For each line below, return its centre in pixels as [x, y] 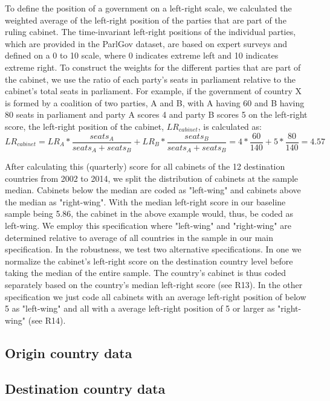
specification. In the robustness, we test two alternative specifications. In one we [153, 249]
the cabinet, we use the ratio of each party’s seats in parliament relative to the [150, 79]
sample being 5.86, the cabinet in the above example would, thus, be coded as [149, 213]
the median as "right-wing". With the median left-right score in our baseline [145, 201]
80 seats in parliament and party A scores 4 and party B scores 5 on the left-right [156, 114]
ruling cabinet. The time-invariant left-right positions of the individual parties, [150, 32]
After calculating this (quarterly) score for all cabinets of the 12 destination [145, 166]
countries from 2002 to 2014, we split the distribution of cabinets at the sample [152, 178]
